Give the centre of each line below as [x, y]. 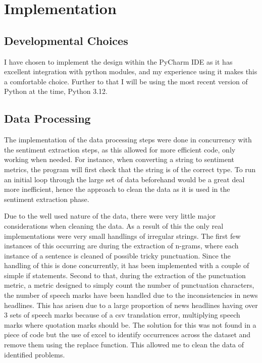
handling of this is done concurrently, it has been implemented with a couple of [127, 265]
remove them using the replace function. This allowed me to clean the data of [124, 345]
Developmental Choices [66, 40]
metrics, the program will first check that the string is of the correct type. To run [130, 169]
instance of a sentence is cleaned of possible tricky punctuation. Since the [117, 255]
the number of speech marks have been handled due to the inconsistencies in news [131, 295]
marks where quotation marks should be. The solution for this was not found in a [130, 324]
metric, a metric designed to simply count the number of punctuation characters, [129, 285]
